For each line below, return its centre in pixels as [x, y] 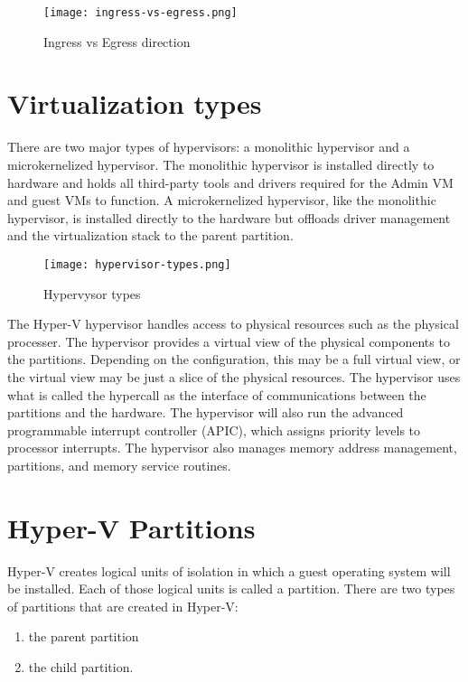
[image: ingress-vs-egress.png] [140, 13]
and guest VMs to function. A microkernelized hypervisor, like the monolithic [222, 200]
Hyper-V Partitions [131, 527]
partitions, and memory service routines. [119, 465]
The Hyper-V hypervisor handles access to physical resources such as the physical [233, 324]
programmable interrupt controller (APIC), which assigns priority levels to [214, 430]
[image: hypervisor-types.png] [137, 264]
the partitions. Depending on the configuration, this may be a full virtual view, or [234, 359]
